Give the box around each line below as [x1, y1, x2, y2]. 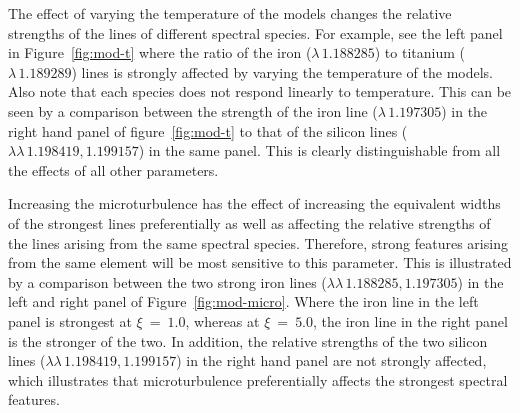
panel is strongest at [8, 310, 132, 331]
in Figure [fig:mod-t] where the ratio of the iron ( [8, 42, 312, 63]
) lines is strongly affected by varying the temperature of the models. [71, 61, 494, 82]
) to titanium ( [374, 42, 465, 63]
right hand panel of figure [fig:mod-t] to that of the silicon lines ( [8, 120, 408, 141]
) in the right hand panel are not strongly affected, [176, 350, 487, 371]
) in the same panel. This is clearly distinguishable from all [138, 140, 501, 161]
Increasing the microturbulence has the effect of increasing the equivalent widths [8, 193, 501, 214]
